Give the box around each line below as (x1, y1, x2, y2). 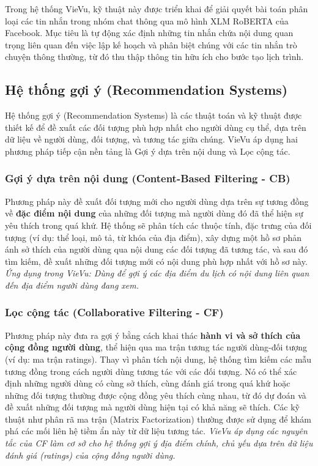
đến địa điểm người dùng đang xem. (5, 278, 139, 291)
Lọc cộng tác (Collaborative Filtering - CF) (5, 305, 224, 320)
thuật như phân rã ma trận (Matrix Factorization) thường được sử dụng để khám (5, 412, 312, 425)
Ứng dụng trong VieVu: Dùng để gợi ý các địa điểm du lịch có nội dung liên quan (5, 267, 309, 279)
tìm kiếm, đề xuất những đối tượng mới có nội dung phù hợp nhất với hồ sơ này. (5, 254, 308, 267)
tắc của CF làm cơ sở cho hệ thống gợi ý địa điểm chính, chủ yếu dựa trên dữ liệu (5, 437, 313, 449)
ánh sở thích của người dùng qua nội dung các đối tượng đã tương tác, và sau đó (5, 243, 308, 256)
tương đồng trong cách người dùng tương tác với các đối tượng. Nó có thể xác (5, 364, 297, 377)
